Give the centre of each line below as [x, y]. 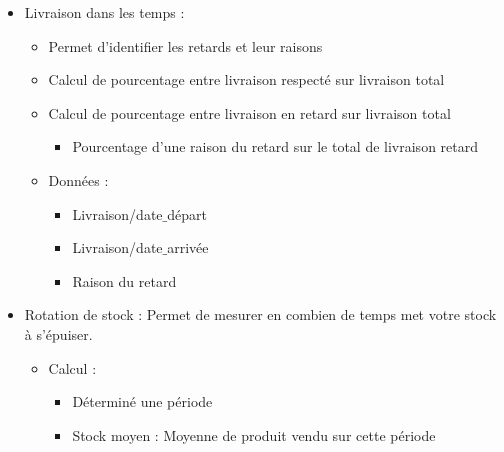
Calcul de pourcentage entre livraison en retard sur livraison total [249, 112]
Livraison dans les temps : [104, 12]
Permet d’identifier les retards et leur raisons [185, 45]
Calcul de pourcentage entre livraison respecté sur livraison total [246, 79]
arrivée [188, 247]
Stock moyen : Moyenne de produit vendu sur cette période [254, 434]
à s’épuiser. [58, 333]
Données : [78, 179]
